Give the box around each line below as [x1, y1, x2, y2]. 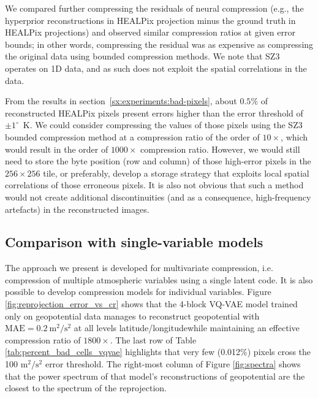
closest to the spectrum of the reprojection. [5, 381, 167, 394]
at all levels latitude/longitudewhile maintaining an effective [74, 321, 300, 334]
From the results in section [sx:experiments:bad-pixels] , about [5, 94, 237, 107]
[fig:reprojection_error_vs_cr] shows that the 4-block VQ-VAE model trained [5, 297, 298, 310]
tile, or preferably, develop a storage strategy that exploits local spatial [43, 166, 309, 179]
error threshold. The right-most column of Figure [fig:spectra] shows [45, 358, 301, 370]
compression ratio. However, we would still [140, 142, 300, 155]
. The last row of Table [110, 333, 197, 346]
